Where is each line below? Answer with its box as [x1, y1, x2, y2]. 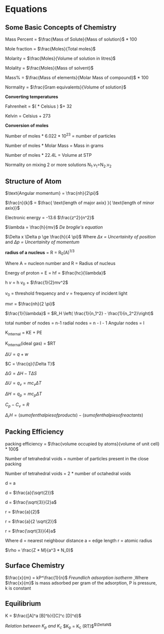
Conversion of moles [5, 123, 49, 128]
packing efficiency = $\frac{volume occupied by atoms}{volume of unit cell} [5, 441, 160, 447]
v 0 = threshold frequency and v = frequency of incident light [5, 290, 128, 297]
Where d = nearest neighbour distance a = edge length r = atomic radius [5, 538, 153, 543]
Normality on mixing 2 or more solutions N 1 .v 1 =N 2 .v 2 [5, 162, 112, 169]
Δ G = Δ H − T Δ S [5, 370, 37, 376]
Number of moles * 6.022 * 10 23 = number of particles [5, 132, 116, 139]
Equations [5, 3, 48, 15]
